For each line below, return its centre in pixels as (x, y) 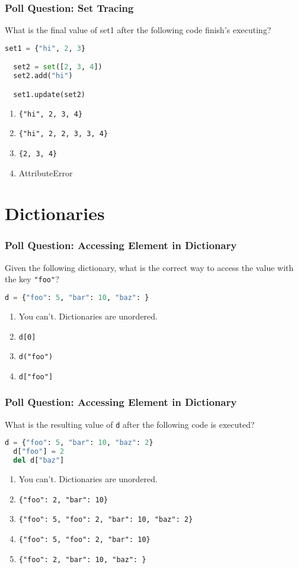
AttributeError (46, 172)
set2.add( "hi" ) (43, 76)
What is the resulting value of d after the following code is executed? (130, 424)
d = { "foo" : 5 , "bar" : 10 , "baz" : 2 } (79, 443)
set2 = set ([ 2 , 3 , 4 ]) (58, 67)
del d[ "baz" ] (39, 461)
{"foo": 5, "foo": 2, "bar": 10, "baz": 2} (106, 520)
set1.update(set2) (49, 94)
